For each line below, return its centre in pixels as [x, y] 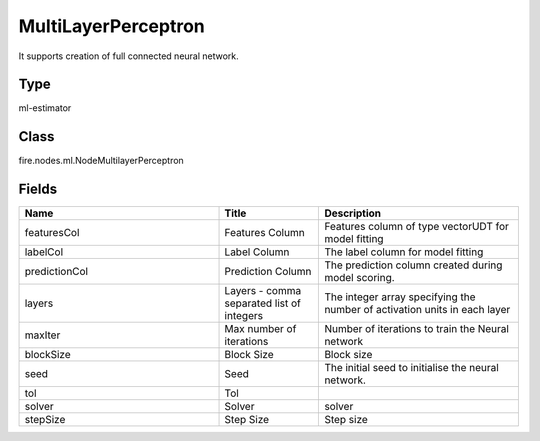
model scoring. [359, 278]
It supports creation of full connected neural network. [128, 56]
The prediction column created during [413, 265]
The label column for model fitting [404, 252]
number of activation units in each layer [417, 310]
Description [353, 213]
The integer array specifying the [400, 297]
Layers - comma [263, 291]
